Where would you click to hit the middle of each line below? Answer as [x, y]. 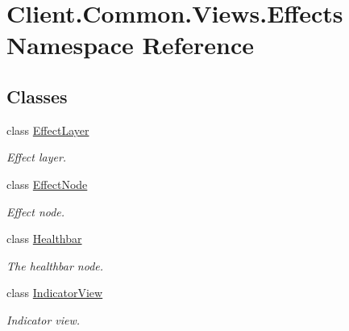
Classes [37, 96]
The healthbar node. [55, 265]
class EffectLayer [48, 130]
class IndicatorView [55, 293]
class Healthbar [44, 239]
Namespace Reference [130, 45]
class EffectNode [47, 184]
